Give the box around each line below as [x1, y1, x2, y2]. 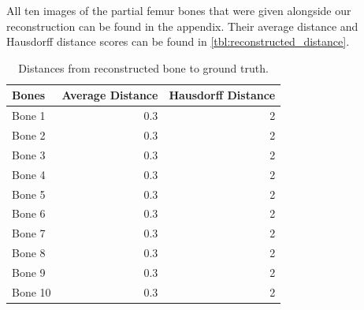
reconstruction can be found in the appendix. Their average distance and [6, 17, 358, 34]
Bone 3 [12, 146, 46, 162]
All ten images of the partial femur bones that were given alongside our [6, 2, 351, 18]
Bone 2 [12, 127, 46, 144]
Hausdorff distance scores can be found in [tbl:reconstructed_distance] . [6, 33, 350, 50]
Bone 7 [12, 225, 46, 241]
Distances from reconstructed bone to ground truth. [18, 59, 269, 76]
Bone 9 [12, 263, 46, 280]
